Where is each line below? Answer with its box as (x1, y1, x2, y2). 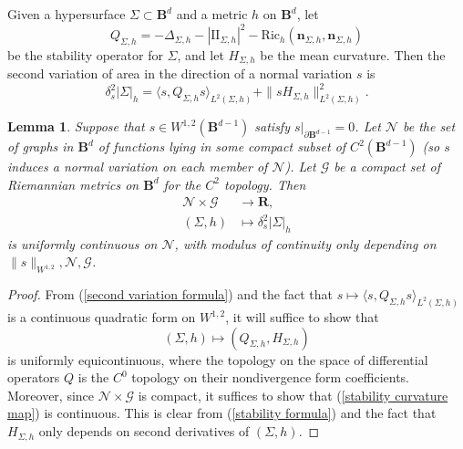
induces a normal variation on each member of (7, 157, 268, 176)
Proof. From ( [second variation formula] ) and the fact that (7, 285, 333, 304)
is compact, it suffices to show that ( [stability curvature (138, 385, 448, 404)
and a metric (176, 5, 248, 23)
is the (77, 368, 109, 387)
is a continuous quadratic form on (7, 308, 196, 327)
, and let (177, 45, 224, 64)
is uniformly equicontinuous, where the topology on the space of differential (7, 350, 428, 369)
